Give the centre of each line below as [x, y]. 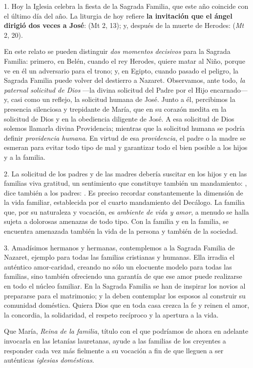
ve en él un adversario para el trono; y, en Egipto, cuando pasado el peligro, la [121, 70]
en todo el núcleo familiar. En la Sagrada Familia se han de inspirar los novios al [125, 286]
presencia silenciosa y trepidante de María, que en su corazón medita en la [115, 109]
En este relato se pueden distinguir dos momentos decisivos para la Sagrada [117, 51]
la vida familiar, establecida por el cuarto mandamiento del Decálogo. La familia [124, 202]
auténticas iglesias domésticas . [49, 360]
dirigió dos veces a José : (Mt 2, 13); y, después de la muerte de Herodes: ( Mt [124, 25]
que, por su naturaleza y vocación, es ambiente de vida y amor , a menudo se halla [126, 211]
